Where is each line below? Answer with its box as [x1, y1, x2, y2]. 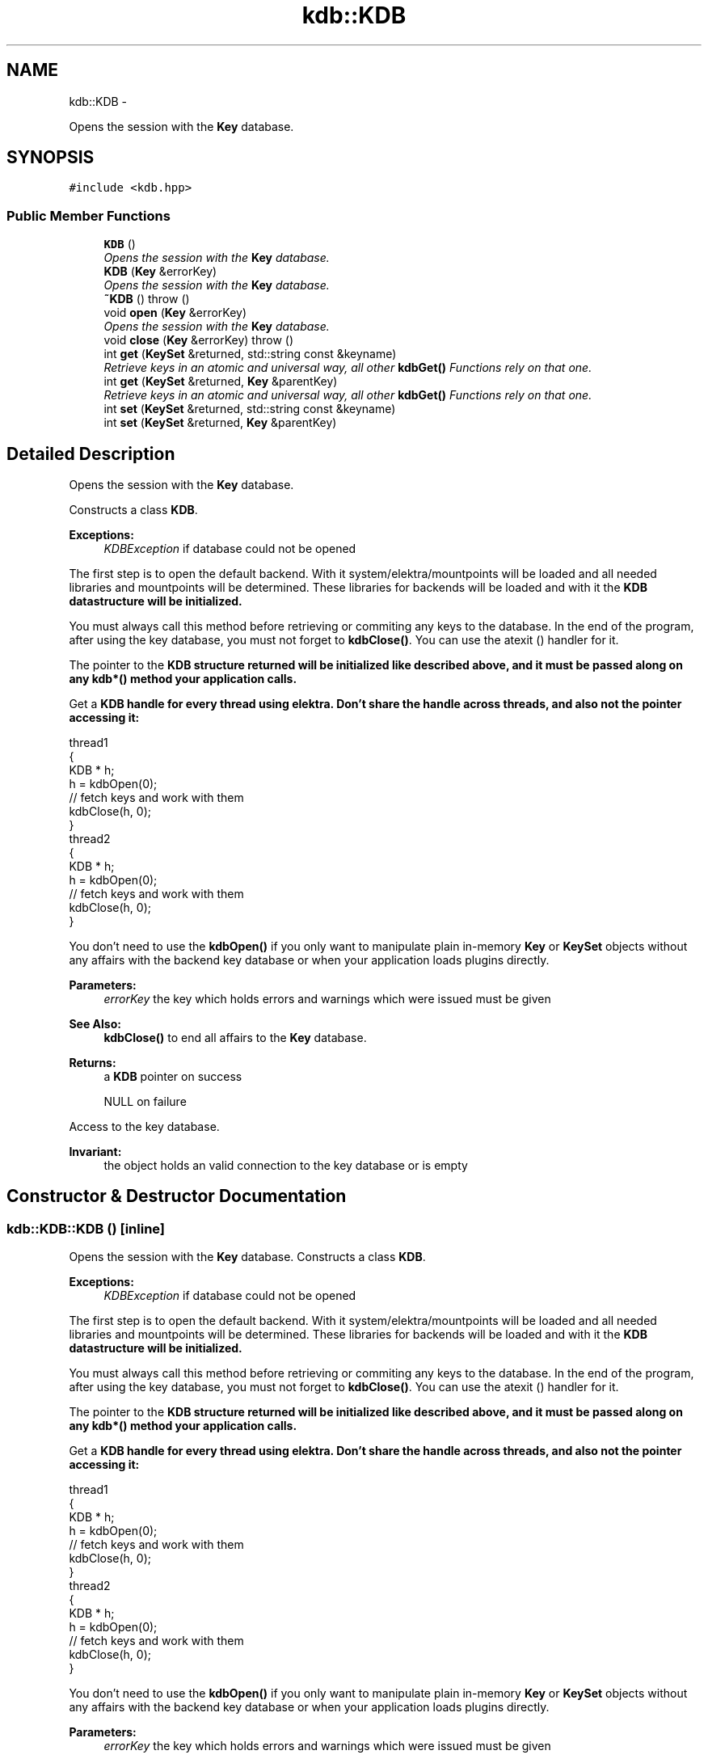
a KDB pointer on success [103, 1069, 242, 1084]
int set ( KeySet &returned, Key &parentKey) [103, 415, 337, 430]
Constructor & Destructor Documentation [6, 1186, 347, 1207]
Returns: [69, 1056, 116, 1070]
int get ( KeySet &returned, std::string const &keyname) [103, 347, 397, 361]
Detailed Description [6, 443, 175, 464]
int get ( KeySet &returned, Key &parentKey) [103, 374, 338, 389]
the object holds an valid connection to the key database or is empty [103, 1158, 468, 1173]
